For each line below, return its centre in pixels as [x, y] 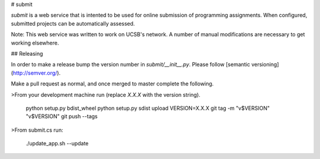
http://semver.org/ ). [37, 73]
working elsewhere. [35, 43]
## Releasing [27, 53]
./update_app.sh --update [57, 144]
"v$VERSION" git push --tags [62, 116]
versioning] [265, 65]
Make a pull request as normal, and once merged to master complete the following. [112, 84]
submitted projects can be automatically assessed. [73, 23]
